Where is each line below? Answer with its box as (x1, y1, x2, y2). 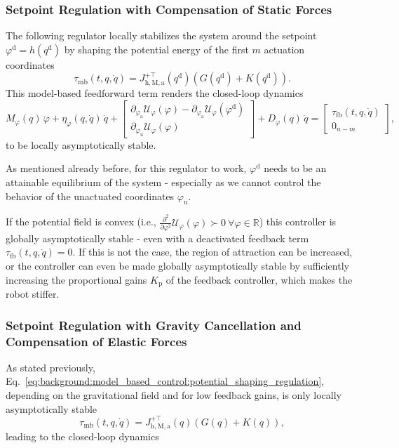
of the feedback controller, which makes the (165, 272, 353, 286)
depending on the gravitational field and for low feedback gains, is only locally (6, 388, 342, 402)
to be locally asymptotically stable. (6, 137, 156, 152)
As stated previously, (6, 360, 95, 374)
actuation (264, 41, 305, 56)
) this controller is (259, 214, 337, 229)
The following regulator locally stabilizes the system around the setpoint (6, 28, 317, 43)
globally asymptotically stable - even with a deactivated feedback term (6, 230, 309, 245)
